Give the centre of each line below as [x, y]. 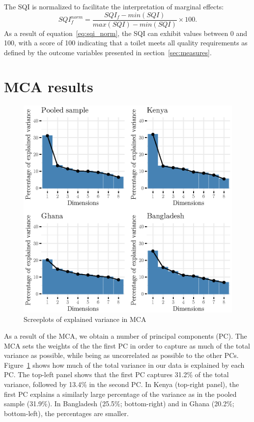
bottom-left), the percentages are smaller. [66, 413]
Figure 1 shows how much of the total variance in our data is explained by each [124, 365]
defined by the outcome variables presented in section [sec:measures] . [108, 52]
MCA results [49, 86]
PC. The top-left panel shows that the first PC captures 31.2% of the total [116, 374]
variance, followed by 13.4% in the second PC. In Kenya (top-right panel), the [122, 384]
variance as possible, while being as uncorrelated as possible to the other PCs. [121, 355]
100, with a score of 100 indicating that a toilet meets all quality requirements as [126, 43]
